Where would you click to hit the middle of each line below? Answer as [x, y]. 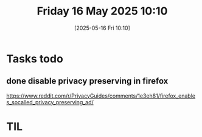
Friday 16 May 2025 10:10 [102, 11]
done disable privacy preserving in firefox [87, 81]
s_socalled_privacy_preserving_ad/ [50, 102]
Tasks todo [35, 58]
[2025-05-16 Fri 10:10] [102, 28]
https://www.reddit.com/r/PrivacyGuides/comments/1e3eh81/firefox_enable [101, 96]
